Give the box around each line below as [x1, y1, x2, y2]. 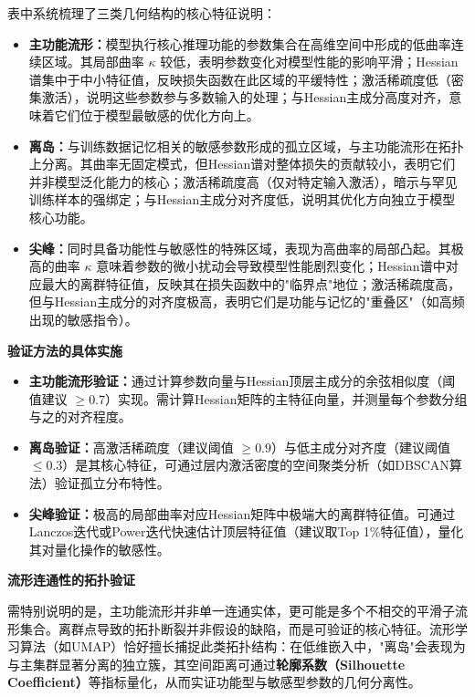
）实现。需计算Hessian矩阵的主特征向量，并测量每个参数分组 [105, 389, 468, 408]
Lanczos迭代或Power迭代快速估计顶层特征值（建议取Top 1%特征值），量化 [28, 522, 464, 541]
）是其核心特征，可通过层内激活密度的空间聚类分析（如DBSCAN [62, 455, 449, 474]
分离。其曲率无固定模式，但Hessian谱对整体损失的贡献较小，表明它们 [41, 154, 456, 173]
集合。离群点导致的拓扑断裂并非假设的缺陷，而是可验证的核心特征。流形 [19, 619, 455, 638]
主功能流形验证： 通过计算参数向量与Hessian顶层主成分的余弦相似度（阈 [28, 371, 456, 390]
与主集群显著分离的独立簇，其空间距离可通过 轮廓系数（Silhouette [7, 654, 406, 673]
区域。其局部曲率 [41, 52, 144, 71]
